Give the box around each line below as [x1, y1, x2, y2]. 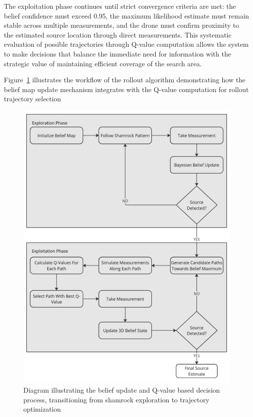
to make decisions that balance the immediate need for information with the [4, 48, 231, 58]
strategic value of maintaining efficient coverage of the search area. [4, 58, 202, 68]
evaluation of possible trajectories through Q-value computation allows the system [4, 39, 249, 49]
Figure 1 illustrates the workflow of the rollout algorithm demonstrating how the [4, 75, 246, 85]
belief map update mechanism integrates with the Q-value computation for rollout [4, 84, 249, 94]
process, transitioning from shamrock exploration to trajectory [23, 394, 210, 404]
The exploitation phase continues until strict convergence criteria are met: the [4, 1, 236, 11]
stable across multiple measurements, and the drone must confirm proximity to [4, 20, 239, 30]
